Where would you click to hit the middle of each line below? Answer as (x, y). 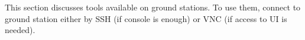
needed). (20, 30)
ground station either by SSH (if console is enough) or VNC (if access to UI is (146, 18)
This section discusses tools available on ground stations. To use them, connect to (153, 7)
